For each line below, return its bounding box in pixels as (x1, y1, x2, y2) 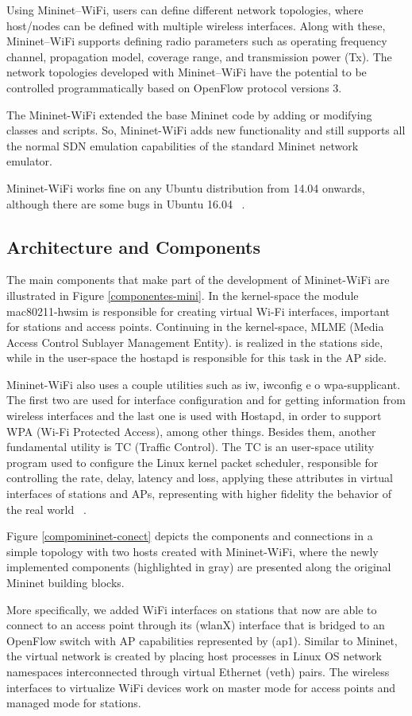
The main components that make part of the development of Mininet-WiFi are (6, 271, 390, 288)
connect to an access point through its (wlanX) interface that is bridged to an (6, 617, 385, 633)
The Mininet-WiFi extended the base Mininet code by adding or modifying (6, 106, 372, 123)
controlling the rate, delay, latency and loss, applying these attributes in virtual (6, 469, 394, 486)
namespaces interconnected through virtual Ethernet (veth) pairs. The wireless (6, 663, 390, 679)
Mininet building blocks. (6, 574, 125, 591)
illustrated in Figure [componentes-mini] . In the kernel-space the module (6, 286, 359, 303)
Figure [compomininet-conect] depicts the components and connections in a (6, 527, 373, 544)
